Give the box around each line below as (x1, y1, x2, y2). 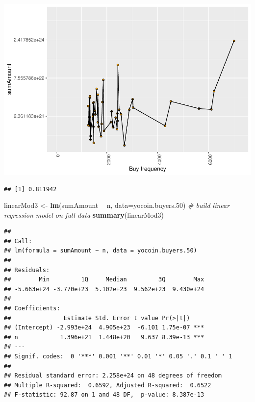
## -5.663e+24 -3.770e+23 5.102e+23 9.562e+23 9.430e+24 (4, 285, 204, 293)
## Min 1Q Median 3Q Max (4, 276, 204, 283)
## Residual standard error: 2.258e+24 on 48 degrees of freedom (4, 372, 222, 379)
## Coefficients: (4, 305, 60, 312)
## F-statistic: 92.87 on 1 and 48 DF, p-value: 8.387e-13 (4, 391, 204, 399)
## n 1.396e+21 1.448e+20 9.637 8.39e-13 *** (4, 333, 204, 341)
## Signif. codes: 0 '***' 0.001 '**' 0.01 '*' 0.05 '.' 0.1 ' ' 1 (4, 353, 232, 360)
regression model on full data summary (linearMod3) (4, 209, 164, 220)
